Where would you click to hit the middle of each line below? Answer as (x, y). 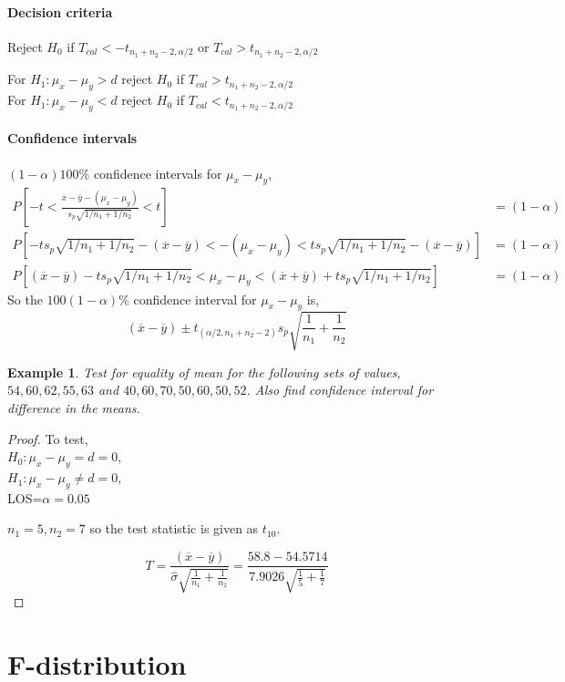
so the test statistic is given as (174, 528)
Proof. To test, (48, 438)
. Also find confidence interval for (340, 390)
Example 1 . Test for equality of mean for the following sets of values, (204, 372)
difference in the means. (74, 408)
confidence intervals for (158, 173)
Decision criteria (60, 11)
